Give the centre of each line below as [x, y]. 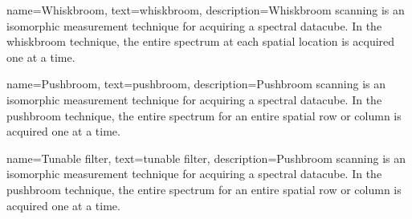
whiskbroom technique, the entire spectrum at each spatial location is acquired [201, 41]
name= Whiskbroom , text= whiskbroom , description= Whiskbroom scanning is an [206, 10]
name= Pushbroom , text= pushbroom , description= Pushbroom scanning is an [196, 84]
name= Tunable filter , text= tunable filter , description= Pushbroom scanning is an [206, 158]
